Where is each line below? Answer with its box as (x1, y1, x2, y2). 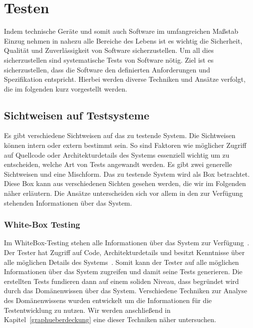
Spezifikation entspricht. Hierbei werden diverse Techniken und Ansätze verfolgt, (4, 74, 246, 84)
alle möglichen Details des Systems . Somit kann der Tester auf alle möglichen (4, 257, 239, 267)
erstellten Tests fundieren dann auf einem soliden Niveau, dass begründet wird (4, 276, 239, 286)
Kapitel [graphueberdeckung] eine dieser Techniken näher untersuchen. (4, 314, 216, 325)
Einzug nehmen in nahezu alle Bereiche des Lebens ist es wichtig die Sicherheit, (4, 35, 243, 46)
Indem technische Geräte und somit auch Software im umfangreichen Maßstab (4, 26, 238, 36)
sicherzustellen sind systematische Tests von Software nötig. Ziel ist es (4, 54, 214, 65)
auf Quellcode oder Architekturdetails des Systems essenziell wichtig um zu (4, 149, 230, 160)
